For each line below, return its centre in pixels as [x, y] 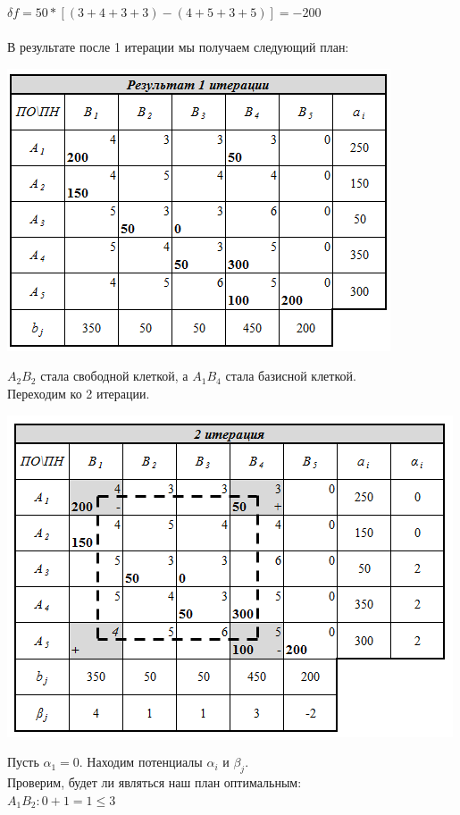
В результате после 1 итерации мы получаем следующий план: [178, 47]
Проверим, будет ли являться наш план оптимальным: [155, 781]
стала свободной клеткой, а [114, 376]
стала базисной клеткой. [291, 376]
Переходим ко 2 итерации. [79, 393]
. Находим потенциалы [141, 762]
